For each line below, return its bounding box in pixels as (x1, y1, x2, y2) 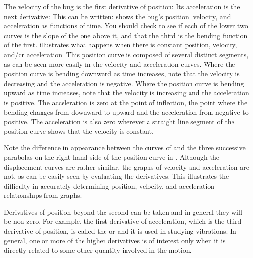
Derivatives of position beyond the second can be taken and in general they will (4, 206, 242, 216)
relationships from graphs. (4, 190, 82, 200)
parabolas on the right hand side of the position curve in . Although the (4, 151, 220, 162)
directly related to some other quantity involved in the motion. (4, 245, 192, 255)
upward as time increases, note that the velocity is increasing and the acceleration (4, 87, 249, 98)
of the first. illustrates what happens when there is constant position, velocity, (4, 40, 237, 50)
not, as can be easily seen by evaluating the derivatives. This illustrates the (4, 171, 229, 181)
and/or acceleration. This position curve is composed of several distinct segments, (4, 49, 249, 59)
